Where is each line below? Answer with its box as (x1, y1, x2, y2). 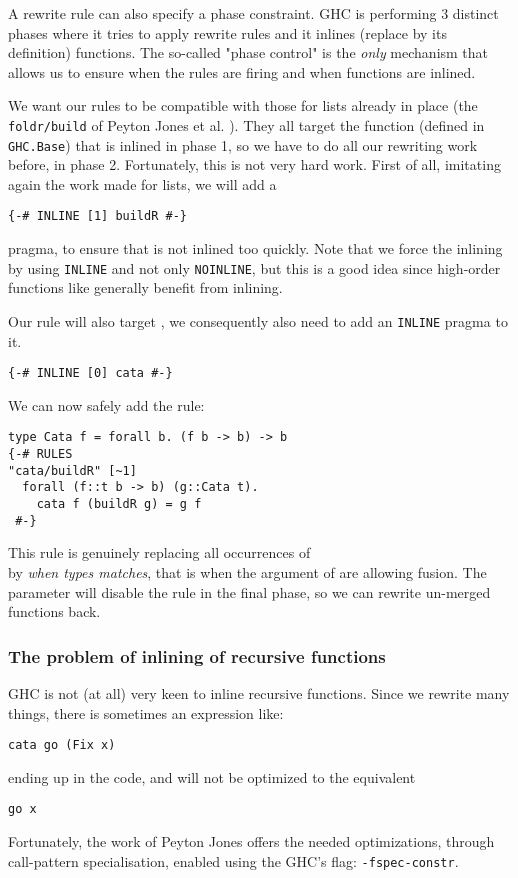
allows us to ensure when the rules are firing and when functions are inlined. (8, 61, 476, 82)
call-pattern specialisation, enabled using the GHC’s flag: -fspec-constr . (8, 850, 459, 871)
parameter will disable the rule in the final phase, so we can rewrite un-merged (8, 581, 491, 602)
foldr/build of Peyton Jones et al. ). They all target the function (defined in (8, 114, 485, 135)
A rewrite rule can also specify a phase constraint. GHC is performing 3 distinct (8, 3, 499, 23)
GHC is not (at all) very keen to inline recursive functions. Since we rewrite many (8, 683, 510, 703)
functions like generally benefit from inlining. (8, 277, 283, 298)
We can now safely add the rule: (8, 394, 205, 415)
